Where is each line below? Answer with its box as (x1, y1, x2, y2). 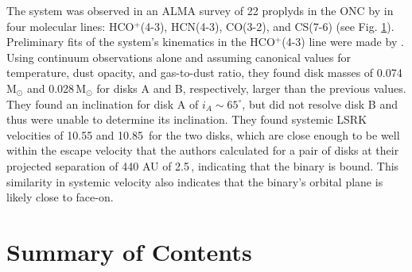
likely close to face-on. (6, 189, 114, 205)
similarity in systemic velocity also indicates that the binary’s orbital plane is (6, 173, 383, 190)
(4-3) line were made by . (282, 33, 404, 50)
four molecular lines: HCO (6, 17, 134, 34)
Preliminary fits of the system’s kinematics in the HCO (6, 33, 275, 50)
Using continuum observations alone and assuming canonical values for (6, 48, 351, 65)
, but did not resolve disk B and (242, 95, 398, 112)
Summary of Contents (6, 235, 252, 267)
